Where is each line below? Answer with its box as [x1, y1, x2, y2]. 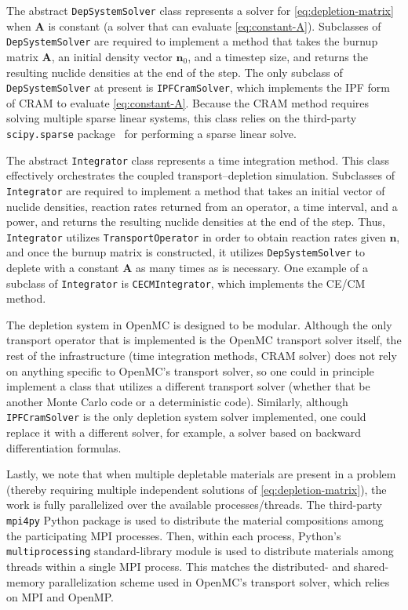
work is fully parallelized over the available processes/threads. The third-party [6, 496, 382, 513]
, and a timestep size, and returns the [188, 48, 368, 64]
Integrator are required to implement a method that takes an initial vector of [6, 182, 385, 198]
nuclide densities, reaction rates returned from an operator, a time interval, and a [6, 198, 398, 214]
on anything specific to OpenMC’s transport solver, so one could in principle [6, 362, 374, 379]
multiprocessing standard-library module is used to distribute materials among [6, 543, 394, 559]
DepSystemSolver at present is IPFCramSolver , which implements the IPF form [6, 79, 390, 96]
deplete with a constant [6, 260, 119, 275]
